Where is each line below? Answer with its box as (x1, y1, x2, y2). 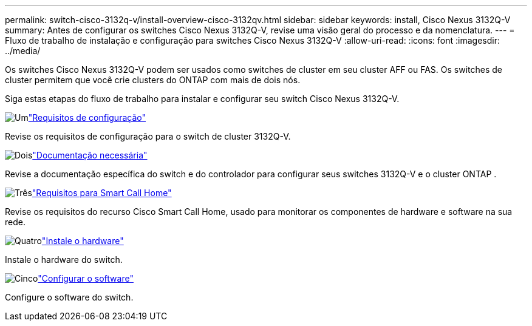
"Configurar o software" (38, 273, 134, 284)
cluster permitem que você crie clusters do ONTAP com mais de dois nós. (5, 75, 301, 85)
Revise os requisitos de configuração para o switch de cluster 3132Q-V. (5, 131, 291, 141)
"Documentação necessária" (32, 150, 148, 160)
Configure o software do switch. (5, 292, 134, 302)
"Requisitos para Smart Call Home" (32, 188, 172, 198)
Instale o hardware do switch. (5, 254, 123, 265)
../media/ (5, 46, 41, 56)
